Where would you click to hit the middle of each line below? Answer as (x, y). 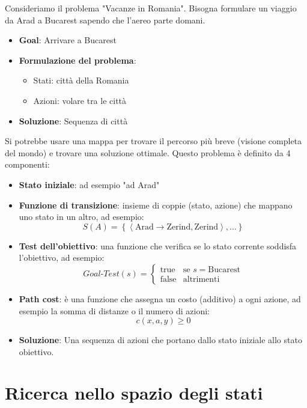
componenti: (27, 164)
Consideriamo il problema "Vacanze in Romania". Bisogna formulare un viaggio (151, 8)
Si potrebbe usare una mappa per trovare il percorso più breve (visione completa (153, 141)
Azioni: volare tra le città (80, 100)
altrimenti (201, 280)
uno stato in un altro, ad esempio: (81, 217)
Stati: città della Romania (81, 80)
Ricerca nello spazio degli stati (134, 393)
